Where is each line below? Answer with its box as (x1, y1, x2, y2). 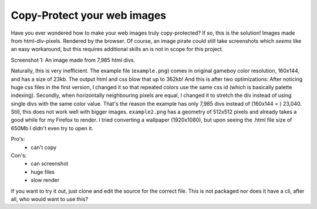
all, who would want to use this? (11, 195, 88, 203)
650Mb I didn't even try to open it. (11, 124, 94, 132)
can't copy (31, 144, 57, 151)
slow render (31, 177, 60, 184)
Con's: (11, 152, 27, 159)
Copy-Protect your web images (11, 9, 167, 22)
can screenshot (31, 160, 69, 167)
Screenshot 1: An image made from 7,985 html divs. (11, 56, 135, 63)
